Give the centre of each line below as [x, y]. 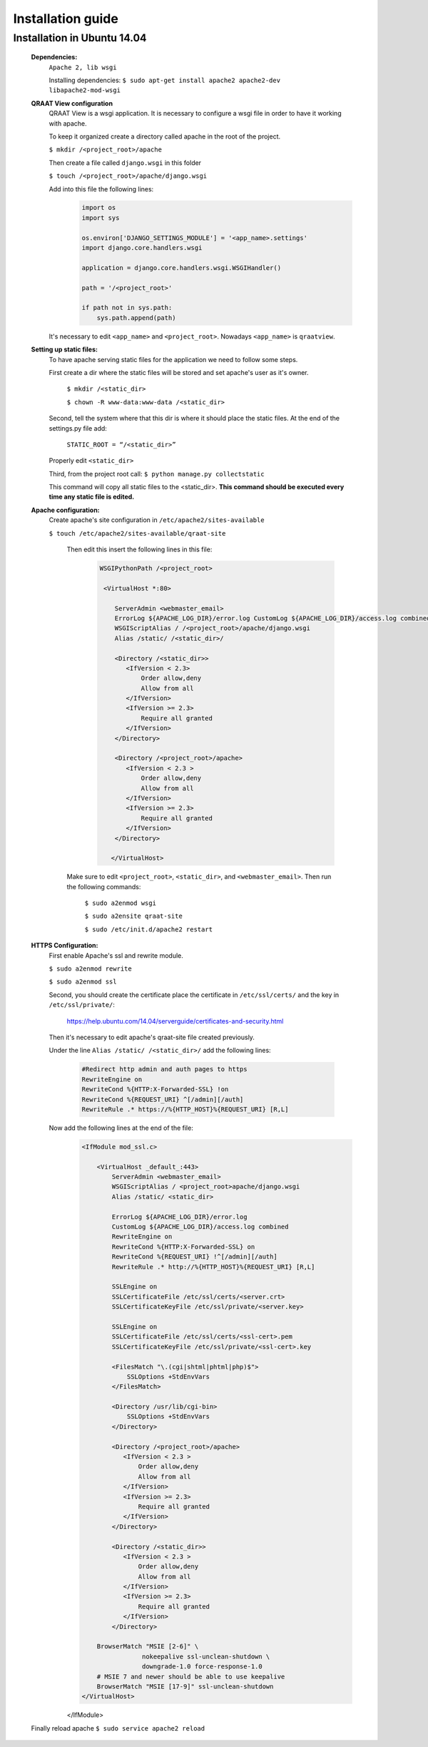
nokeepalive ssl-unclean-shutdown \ [206, 1656]
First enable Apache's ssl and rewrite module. [116, 955]
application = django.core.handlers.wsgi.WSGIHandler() [182, 267]
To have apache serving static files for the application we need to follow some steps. [173, 359]
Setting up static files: [64, 349]
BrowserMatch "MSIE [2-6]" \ [148, 1647]
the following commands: [104, 886]
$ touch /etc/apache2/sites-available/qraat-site [137, 533]
